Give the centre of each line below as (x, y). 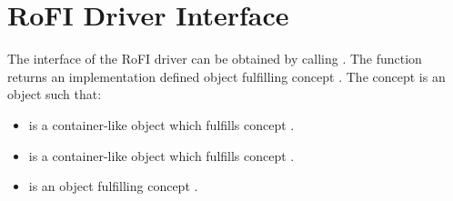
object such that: (55, 94)
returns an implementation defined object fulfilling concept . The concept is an (226, 76)
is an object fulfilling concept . (113, 186)
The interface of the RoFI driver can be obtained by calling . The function (215, 59)
